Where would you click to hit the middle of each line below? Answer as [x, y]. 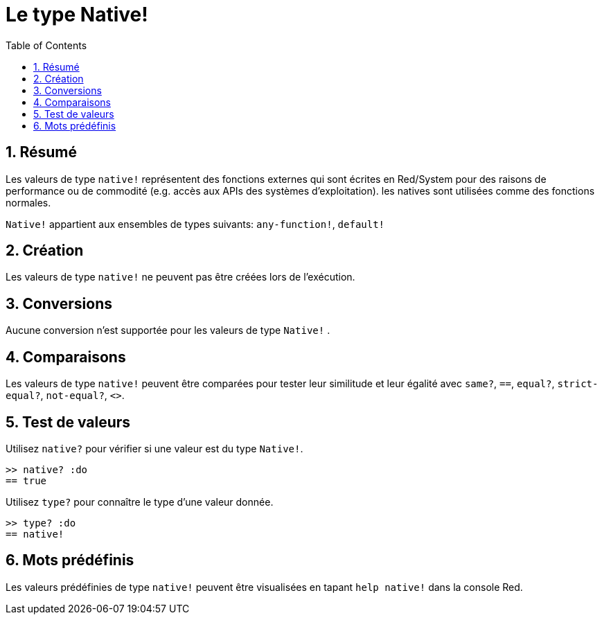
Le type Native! [77, 15]
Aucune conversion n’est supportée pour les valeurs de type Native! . [168, 330]
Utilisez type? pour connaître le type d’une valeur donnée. [140, 502]
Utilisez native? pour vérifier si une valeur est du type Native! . [154, 448]
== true [26, 480]
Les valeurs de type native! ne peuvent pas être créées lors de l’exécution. [180, 277]
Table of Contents [46, 45]
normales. [28, 202]
